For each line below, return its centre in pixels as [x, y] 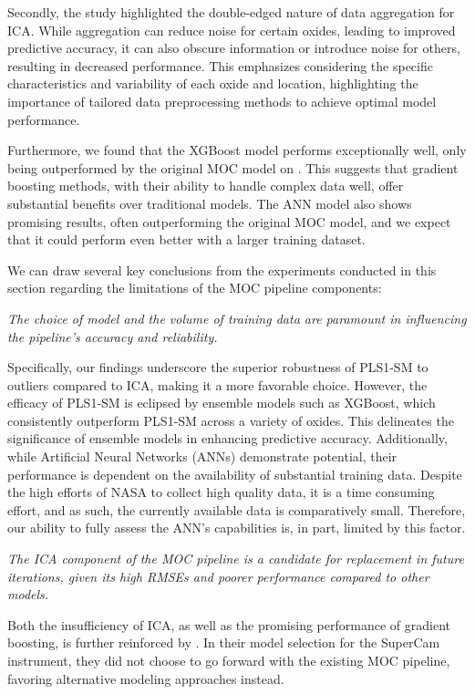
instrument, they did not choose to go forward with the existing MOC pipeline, [229, 660]
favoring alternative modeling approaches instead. [146, 678]
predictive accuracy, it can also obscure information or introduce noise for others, [234, 48]
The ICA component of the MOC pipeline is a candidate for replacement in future [236, 559]
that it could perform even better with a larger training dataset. [186, 239]
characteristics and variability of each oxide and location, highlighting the [213, 83]
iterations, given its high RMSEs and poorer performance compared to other [218, 576]
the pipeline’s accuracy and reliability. [113, 336]
